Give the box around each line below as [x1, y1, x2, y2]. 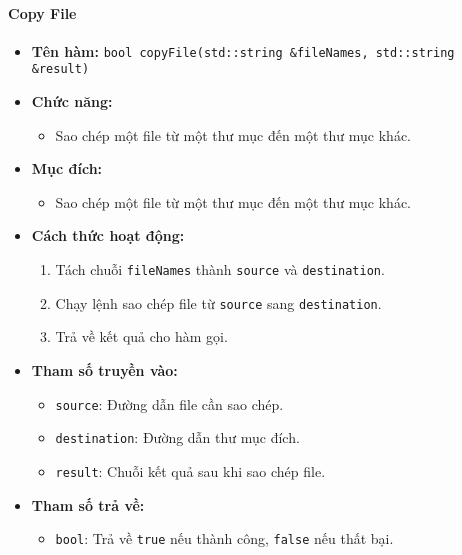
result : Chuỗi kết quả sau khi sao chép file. [55, 460, 326, 481]
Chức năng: [31, 91, 113, 112]
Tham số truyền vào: [31, 359, 178, 380]
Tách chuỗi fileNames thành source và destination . [55, 259, 385, 280]
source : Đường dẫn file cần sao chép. [55, 393, 284, 414]
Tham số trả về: [31, 494, 145, 515]
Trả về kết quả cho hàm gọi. [55, 326, 228, 347]
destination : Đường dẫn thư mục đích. [55, 427, 300, 448]
